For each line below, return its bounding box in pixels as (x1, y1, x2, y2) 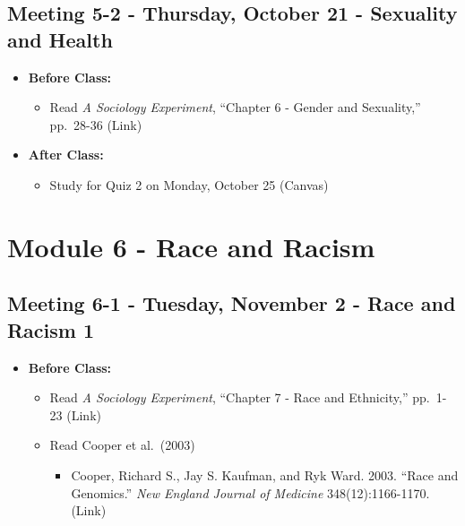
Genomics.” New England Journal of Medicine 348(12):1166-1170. (71, 483, 430, 502)
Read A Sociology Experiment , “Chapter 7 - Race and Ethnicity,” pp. (49, 388, 430, 407)
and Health (7, 25, 113, 53)
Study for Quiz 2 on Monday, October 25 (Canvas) (49, 175, 329, 194)
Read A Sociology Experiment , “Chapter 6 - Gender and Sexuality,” (49, 98, 421, 116)
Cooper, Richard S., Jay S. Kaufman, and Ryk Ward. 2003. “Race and (71, 465, 459, 484)
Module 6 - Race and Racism (7, 228, 375, 264)
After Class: (28, 145, 104, 164)
